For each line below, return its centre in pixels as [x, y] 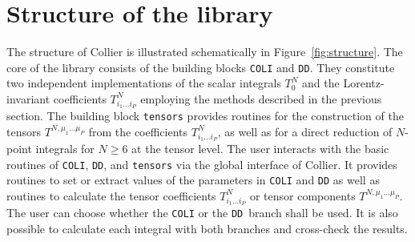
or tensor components [302, 195]
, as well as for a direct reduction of [305, 131]
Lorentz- [364, 83]
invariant [28, 98]
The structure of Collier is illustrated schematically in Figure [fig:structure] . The [205, 52]
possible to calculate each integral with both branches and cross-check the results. [207, 228]
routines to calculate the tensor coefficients [111, 195]
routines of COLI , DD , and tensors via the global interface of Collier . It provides [202, 164]
